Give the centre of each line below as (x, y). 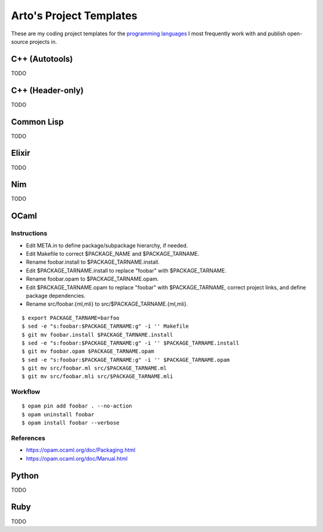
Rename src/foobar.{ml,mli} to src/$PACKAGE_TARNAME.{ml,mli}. (107, 304)
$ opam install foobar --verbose (71, 423)
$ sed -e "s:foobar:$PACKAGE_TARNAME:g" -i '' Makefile (105, 326)
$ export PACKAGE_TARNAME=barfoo (71, 318)
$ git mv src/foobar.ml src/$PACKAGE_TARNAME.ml (94, 368)
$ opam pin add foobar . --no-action (77, 406)
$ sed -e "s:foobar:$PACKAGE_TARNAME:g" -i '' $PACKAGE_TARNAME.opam (126, 360)
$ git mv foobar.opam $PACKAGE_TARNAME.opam (88, 351)
